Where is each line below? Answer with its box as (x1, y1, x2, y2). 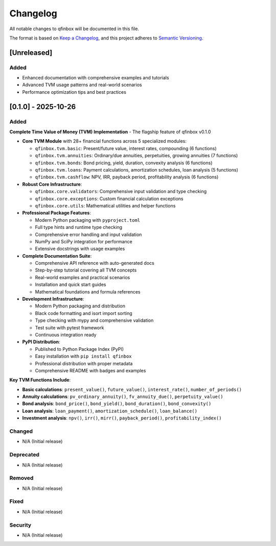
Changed (9, 428, 33, 435)
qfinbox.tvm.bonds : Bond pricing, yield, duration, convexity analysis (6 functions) (35, 159, 213, 166)
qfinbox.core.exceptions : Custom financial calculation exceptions (35, 195, 183, 202)
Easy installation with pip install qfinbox (35, 353, 132, 360)
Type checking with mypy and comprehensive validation (35, 318, 154, 324)
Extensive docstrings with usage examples (35, 246, 125, 252)
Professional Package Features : (22, 210, 91, 216)
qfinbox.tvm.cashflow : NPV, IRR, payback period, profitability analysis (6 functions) (35, 174, 219, 180)
